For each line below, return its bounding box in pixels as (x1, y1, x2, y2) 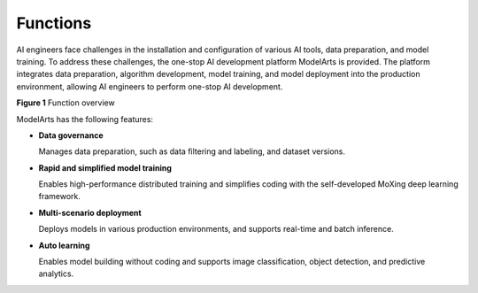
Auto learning (38, 240, 90, 251)
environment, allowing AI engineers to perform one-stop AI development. (16, 81, 283, 92)
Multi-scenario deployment (38, 207, 142, 218)
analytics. (38, 268, 74, 279)
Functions (16, 13, 92, 33)
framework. (38, 191, 81, 202)
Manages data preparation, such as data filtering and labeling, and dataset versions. (38, 146, 345, 157)
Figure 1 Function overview (16, 97, 115, 108)
